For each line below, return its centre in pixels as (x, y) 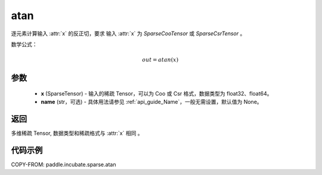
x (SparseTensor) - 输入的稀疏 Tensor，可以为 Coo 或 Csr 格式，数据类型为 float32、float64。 (157, 93)
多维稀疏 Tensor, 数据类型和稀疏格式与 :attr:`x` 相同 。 (77, 133)
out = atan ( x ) (160, 60)
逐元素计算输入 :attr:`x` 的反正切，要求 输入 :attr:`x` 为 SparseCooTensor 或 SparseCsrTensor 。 (128, 33)
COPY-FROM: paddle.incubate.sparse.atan (64, 164)
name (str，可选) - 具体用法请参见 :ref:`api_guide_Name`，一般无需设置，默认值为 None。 (151, 102)
